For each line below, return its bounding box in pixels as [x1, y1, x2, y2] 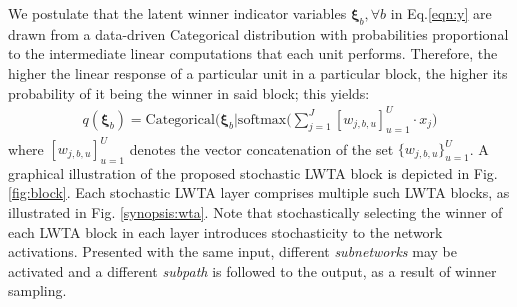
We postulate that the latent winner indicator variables [8, 3, 347, 23]
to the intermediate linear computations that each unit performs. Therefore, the [8, 43, 498, 64]
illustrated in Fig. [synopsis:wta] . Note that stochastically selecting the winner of [8, 201, 503, 222]
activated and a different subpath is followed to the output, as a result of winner [8, 260, 497, 281]
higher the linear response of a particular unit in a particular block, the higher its [8, 62, 508, 83]
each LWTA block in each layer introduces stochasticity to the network [8, 221, 443, 242]
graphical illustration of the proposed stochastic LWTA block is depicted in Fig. [8, 162, 498, 183]
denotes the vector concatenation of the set [129, 138, 394, 158]
